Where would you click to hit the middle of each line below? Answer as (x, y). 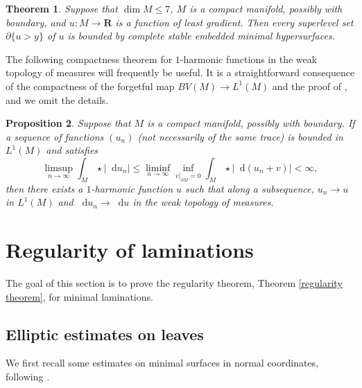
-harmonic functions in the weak (249, 59)
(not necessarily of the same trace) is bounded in (240, 136)
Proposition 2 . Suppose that (68, 123)
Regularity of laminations (130, 250)
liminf (158, 168)
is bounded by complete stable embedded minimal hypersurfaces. (201, 36)
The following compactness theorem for (89, 59)
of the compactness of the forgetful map (90, 86)
